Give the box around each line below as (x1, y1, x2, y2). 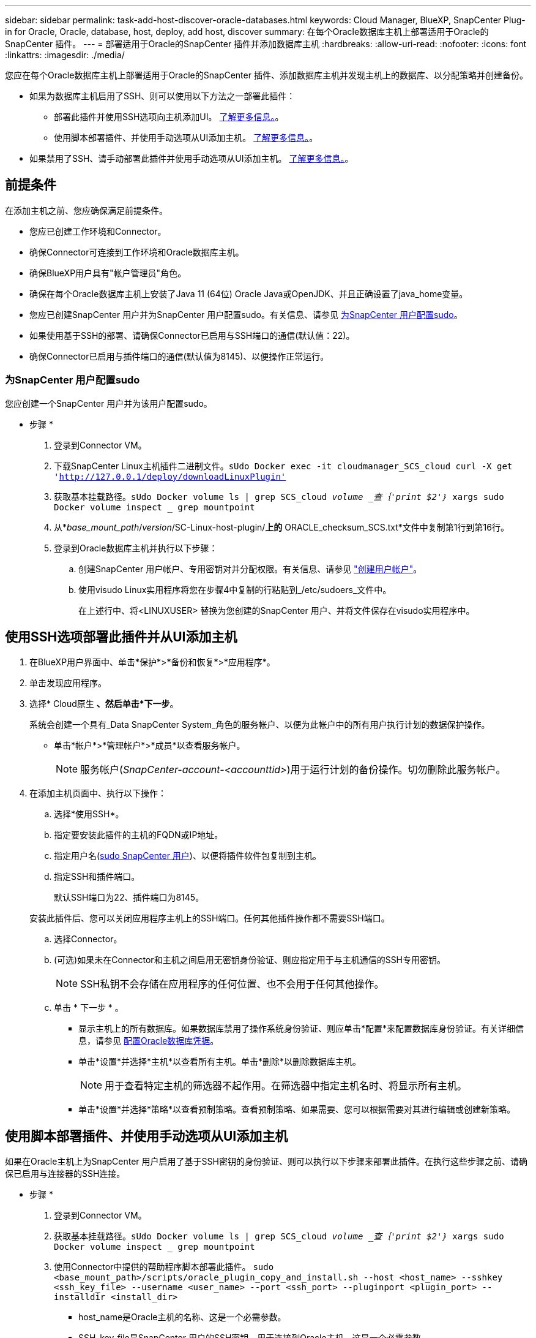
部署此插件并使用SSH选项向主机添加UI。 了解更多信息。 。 (54, 112, 284, 122)
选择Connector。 (54, 934, 122, 945)
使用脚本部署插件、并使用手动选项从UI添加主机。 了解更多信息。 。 (54, 132, 318, 143)
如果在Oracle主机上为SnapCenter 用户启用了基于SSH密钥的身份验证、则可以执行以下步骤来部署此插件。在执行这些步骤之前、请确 (5, 1156, 527, 1167)
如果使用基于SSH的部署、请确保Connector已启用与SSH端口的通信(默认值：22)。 (29, 330, 355, 341)
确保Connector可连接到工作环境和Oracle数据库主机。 (29, 246, 244, 257)
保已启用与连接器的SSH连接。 (5, 1168, 125, 1179)
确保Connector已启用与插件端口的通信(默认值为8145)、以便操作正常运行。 (29, 350, 329, 361)
